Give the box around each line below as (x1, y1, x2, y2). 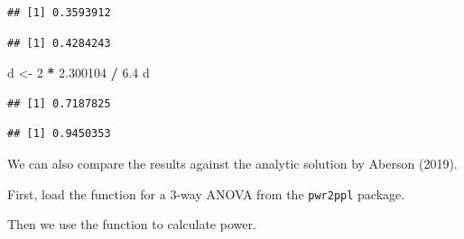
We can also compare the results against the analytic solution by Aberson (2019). (7, 153, 458, 172)
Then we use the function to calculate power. (7, 215, 256, 234)
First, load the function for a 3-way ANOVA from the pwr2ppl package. (7, 184, 405, 203)
